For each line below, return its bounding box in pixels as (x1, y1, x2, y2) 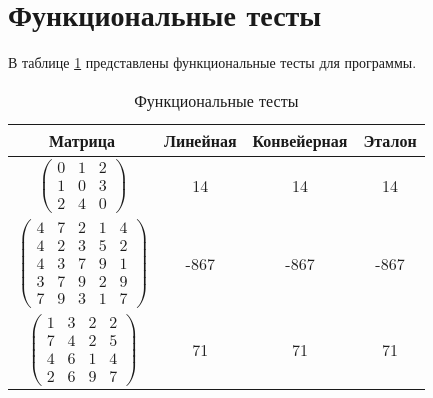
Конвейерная (252, 128, 348, 152)
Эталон (363, 128, 417, 152)
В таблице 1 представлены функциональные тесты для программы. (8, 52, 417, 73)
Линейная (163, 128, 237, 152)
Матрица (48, 128, 116, 152)
